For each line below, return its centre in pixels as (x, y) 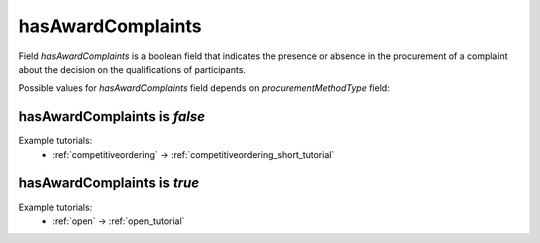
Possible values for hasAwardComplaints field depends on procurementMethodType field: (204, 88)
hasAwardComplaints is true (109, 183)
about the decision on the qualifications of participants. (132, 69)
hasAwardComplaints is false (111, 116)
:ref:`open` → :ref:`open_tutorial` (118, 221)
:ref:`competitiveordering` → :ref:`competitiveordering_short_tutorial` (193, 154)
